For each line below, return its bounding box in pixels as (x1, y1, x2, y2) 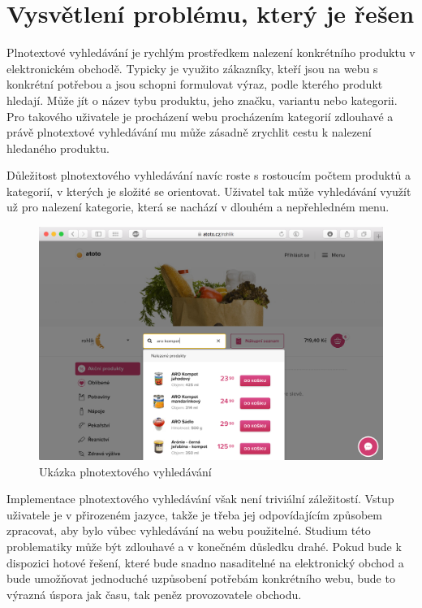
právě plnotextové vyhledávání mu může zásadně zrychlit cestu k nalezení (6, 124, 372, 141)
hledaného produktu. (6, 139, 110, 156)
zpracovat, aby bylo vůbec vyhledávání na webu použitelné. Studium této (6, 522, 371, 539)
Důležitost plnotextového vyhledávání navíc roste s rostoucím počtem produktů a (6, 167, 411, 184)
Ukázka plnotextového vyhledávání (39, 463, 212, 480)
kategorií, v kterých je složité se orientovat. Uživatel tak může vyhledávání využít (6, 182, 411, 199)
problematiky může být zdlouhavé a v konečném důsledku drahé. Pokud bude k (6, 537, 402, 554)
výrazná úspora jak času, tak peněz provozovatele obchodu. (6, 585, 302, 602)
